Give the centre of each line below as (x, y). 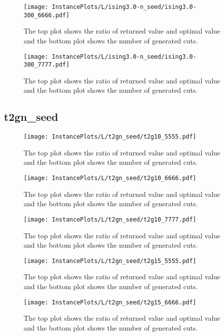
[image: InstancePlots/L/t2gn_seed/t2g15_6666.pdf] (110, 302)
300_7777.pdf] (47, 65)
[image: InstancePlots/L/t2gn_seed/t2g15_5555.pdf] (110, 261)
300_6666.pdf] (47, 15)
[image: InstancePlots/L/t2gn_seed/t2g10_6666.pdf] (110, 178)
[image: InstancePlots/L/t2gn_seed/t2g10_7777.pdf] (110, 219)
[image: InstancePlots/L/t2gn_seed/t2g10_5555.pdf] (110, 137)
